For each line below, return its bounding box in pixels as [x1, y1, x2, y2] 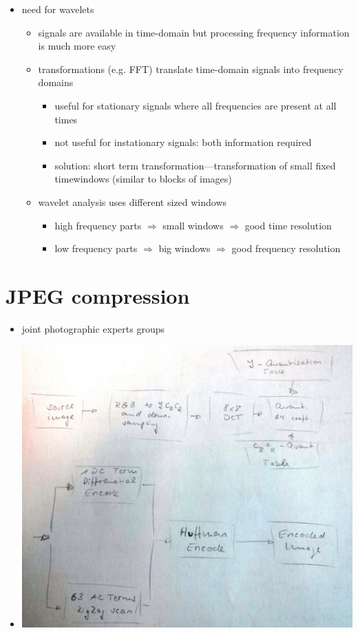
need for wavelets [21, 2, 94, 16]
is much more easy [38, 39, 116, 53]
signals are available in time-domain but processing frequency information [38, 25, 350, 39]
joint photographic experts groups [21, 321, 165, 335]
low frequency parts [54, 241, 138, 256]
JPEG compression [6, 281, 190, 309]
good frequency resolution [231, 241, 341, 256]
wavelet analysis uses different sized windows [38, 194, 227, 209]
